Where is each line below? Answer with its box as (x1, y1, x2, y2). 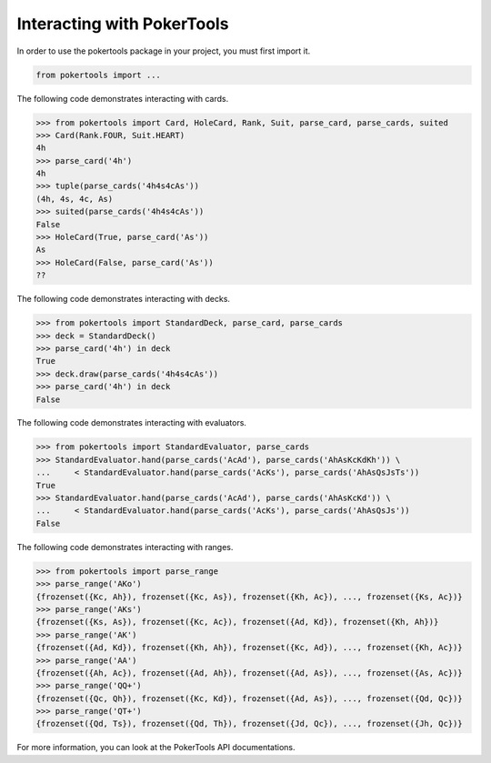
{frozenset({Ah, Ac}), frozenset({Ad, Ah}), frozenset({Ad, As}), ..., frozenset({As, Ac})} (35, 668, 463, 678)
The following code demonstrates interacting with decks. (16, 294, 231, 305)
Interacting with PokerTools (16, 14, 229, 34)
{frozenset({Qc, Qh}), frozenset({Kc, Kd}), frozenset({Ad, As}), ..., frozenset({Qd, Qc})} (35, 693, 463, 704)
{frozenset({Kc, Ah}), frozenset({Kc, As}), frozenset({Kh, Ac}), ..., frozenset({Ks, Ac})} (35, 591, 463, 602)
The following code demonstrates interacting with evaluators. (16, 417, 247, 428)
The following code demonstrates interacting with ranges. (16, 541, 234, 552)
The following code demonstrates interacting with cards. (16, 93, 229, 104)
